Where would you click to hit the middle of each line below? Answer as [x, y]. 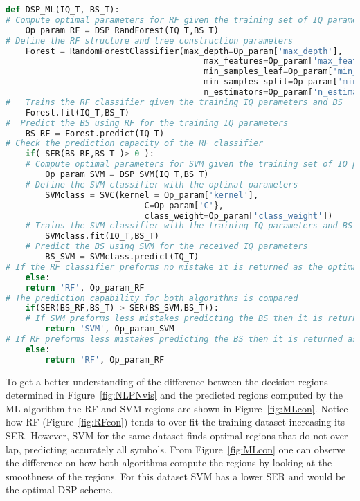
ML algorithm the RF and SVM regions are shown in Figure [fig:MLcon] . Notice [177, 408]
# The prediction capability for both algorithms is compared [152, 298]
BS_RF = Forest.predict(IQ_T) [95, 133]
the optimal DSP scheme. [60, 490]
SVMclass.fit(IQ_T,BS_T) [102, 236]
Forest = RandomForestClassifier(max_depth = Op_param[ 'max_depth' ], [184, 51]
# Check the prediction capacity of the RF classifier [135, 144]
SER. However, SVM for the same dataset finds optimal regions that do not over [177, 435]
